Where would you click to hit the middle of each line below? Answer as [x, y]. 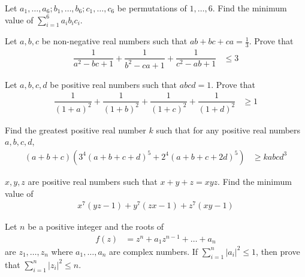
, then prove [278, 251]
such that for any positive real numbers [228, 130]
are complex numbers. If [154, 251]
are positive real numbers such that [93, 181]
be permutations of [152, 8]
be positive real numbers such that [114, 84]
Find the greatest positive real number [76, 130]
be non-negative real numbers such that [114, 41]
